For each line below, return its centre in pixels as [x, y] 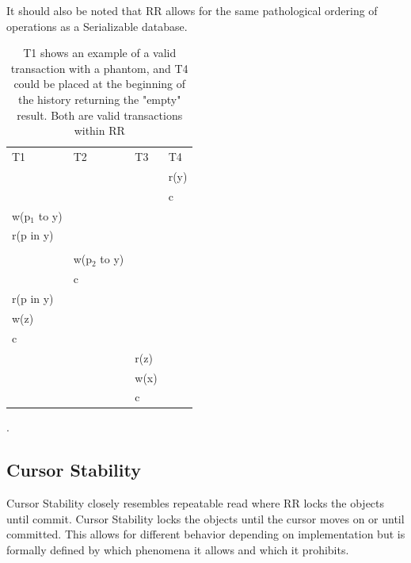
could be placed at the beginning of [100, 84]
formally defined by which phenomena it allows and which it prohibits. [178, 550]
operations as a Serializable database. [97, 26]
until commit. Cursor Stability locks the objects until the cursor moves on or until [205, 518]
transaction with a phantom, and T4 [99, 68]
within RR [99, 130]
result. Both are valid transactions [100, 115]
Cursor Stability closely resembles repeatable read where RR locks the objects [196, 503]
